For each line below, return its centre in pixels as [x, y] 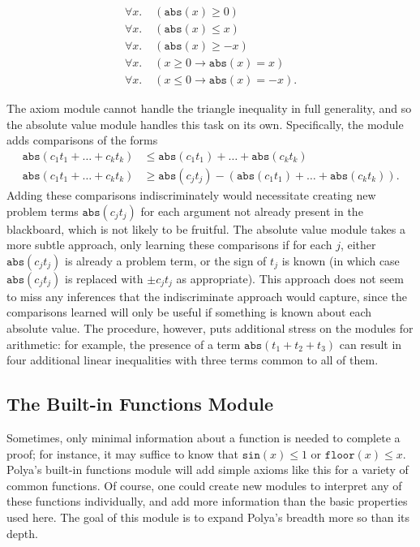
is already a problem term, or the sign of [165, 260]
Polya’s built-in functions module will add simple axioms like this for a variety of [208, 469]
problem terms [43, 211]
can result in [371, 344]
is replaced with [104, 278]
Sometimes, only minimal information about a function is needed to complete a [204, 437]
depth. [22, 533]
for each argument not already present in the [252, 211]
